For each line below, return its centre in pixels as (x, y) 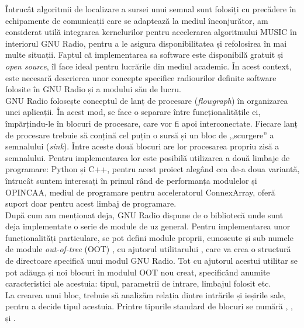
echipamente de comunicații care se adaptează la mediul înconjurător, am (137, 20)
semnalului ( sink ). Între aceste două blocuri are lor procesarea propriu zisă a (142, 146)
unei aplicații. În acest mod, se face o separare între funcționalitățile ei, (133, 112)
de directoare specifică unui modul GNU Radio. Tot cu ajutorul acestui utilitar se (152, 261)
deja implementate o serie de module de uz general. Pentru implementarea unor (148, 226)
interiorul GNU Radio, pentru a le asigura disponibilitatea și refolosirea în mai (146, 43)
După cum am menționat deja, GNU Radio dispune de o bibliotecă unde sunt (144, 214)
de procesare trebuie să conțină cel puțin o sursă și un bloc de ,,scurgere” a (140, 135)
